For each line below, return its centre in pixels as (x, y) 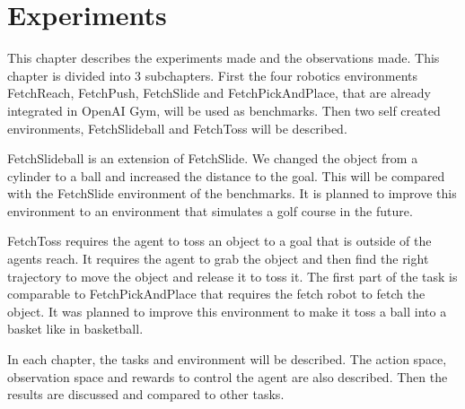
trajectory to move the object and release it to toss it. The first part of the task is (232, 276)
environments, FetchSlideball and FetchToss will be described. (177, 128)
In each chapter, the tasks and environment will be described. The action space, (227, 359)
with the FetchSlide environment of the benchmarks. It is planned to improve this (232, 193)
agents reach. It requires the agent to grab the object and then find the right (218, 259)
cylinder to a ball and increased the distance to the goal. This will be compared (226, 175)
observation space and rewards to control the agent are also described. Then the (228, 376)
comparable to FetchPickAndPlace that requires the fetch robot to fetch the (216, 294)
